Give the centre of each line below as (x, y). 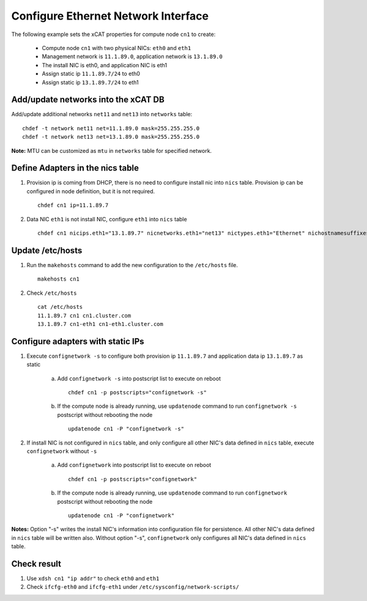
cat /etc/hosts (60, 307)
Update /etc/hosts (47, 250)
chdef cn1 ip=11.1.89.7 (73, 205)
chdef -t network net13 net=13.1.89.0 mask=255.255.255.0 (111, 137)
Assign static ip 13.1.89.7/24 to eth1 (90, 82)
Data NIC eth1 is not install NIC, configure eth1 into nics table (107, 219)
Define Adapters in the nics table (75, 168)
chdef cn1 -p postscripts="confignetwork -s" (138, 392)
